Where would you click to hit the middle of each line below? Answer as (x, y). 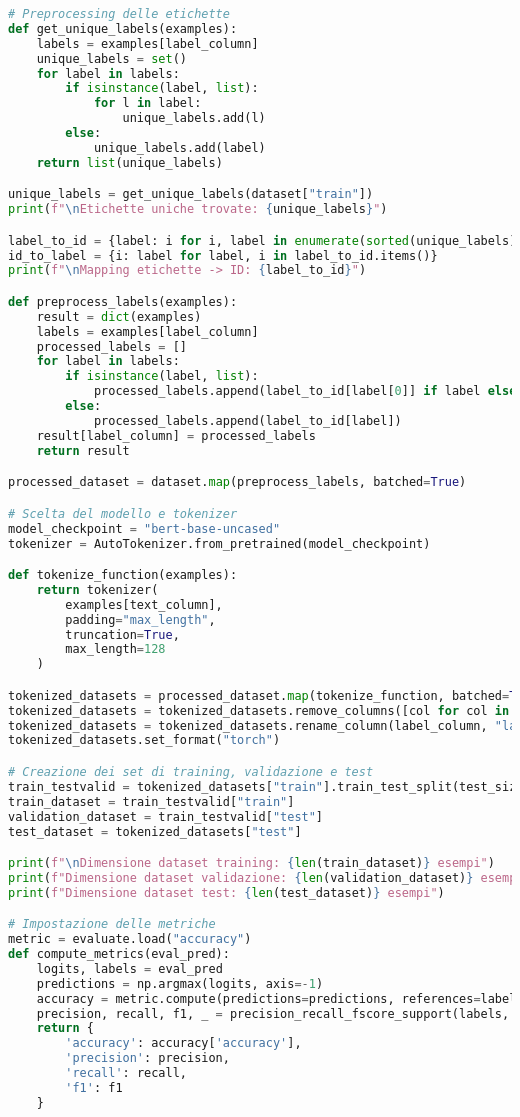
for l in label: (147, 103)
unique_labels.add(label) (179, 147)
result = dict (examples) (119, 316)
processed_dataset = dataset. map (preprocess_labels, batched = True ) (237, 482)
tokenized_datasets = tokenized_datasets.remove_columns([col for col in (259, 710)
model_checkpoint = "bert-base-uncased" (144, 528)
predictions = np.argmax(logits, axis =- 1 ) (180, 983)
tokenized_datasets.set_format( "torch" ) (144, 740)
